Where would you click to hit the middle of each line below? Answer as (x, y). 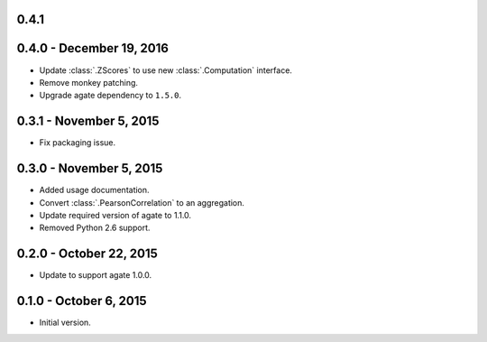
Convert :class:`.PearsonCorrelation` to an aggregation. (142, 202)
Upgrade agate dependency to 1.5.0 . (110, 96)
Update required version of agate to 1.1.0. (115, 215)
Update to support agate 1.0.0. (96, 275)
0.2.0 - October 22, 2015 (87, 254)
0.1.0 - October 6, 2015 (82, 301)
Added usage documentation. (94, 190)
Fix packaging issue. (78, 143)
